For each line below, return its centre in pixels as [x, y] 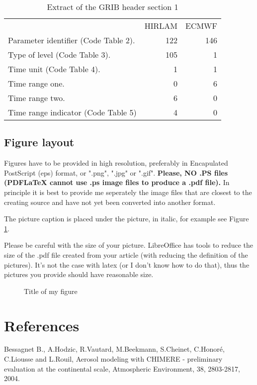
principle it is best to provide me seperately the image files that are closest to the [128, 192]
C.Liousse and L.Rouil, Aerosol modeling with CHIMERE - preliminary [113, 359]
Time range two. [37, 98]
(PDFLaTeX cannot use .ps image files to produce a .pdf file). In [117, 182]
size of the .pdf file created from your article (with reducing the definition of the [126, 254]
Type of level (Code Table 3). [59, 54]
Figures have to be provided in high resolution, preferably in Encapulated [116, 163]
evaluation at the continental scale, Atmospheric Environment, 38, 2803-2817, [122, 368]
